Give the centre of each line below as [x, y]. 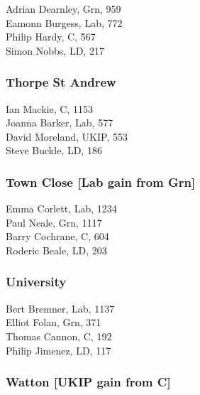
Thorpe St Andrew [61, 82]
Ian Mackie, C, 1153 [49, 108]
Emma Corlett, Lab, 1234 [61, 209]
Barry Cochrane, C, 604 [57, 236]
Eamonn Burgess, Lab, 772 [64, 22]
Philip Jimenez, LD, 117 [59, 350]
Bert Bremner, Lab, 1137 [60, 308]
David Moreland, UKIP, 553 [67, 136]
